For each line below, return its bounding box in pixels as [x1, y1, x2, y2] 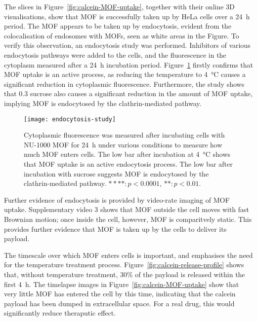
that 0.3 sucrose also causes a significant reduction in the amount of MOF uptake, [4, 88, 253, 99]
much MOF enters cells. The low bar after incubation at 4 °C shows [24, 149, 231, 159]
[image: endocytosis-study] [24, 115, 116, 123]
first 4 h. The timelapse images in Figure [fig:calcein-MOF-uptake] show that [4, 279, 239, 289]
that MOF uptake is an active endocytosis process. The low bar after [24, 158, 233, 169]
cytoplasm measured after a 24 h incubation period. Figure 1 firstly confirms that [4, 59, 254, 70]
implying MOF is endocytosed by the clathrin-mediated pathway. [4, 98, 202, 108]
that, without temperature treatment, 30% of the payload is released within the [4, 269, 245, 279]
